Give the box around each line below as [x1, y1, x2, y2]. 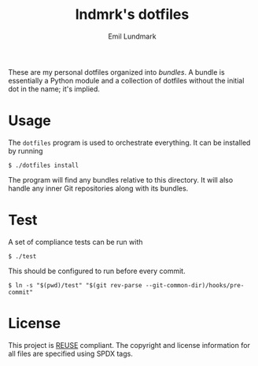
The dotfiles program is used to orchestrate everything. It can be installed [8, 138, 251, 147]
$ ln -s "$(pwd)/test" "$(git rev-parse [8, 281, 143, 289]
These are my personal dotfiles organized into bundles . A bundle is [8, 67, 226, 76]
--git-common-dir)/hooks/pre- [145, 281, 245, 289]
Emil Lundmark [108, 31, 157, 41]
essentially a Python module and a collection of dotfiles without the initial [8, 76, 245, 85]
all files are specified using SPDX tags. [8, 349, 134, 358]
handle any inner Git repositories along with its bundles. [8, 183, 189, 193]
